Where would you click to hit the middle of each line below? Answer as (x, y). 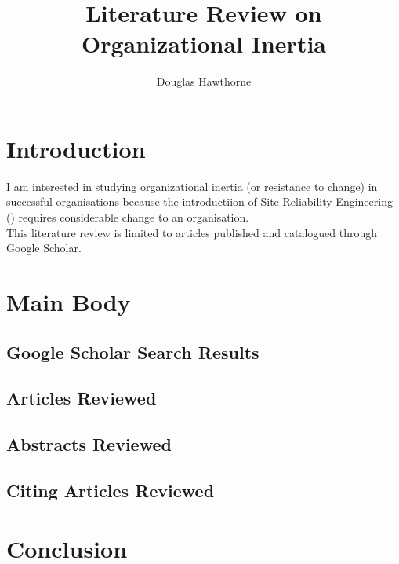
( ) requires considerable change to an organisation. (128, 217)
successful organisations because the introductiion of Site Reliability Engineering (199, 201)
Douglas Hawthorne (204, 81)
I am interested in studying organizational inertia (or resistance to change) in (192, 186)
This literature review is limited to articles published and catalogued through (192, 232)
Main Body (69, 302)
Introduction (76, 148)
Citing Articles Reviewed (111, 490)
